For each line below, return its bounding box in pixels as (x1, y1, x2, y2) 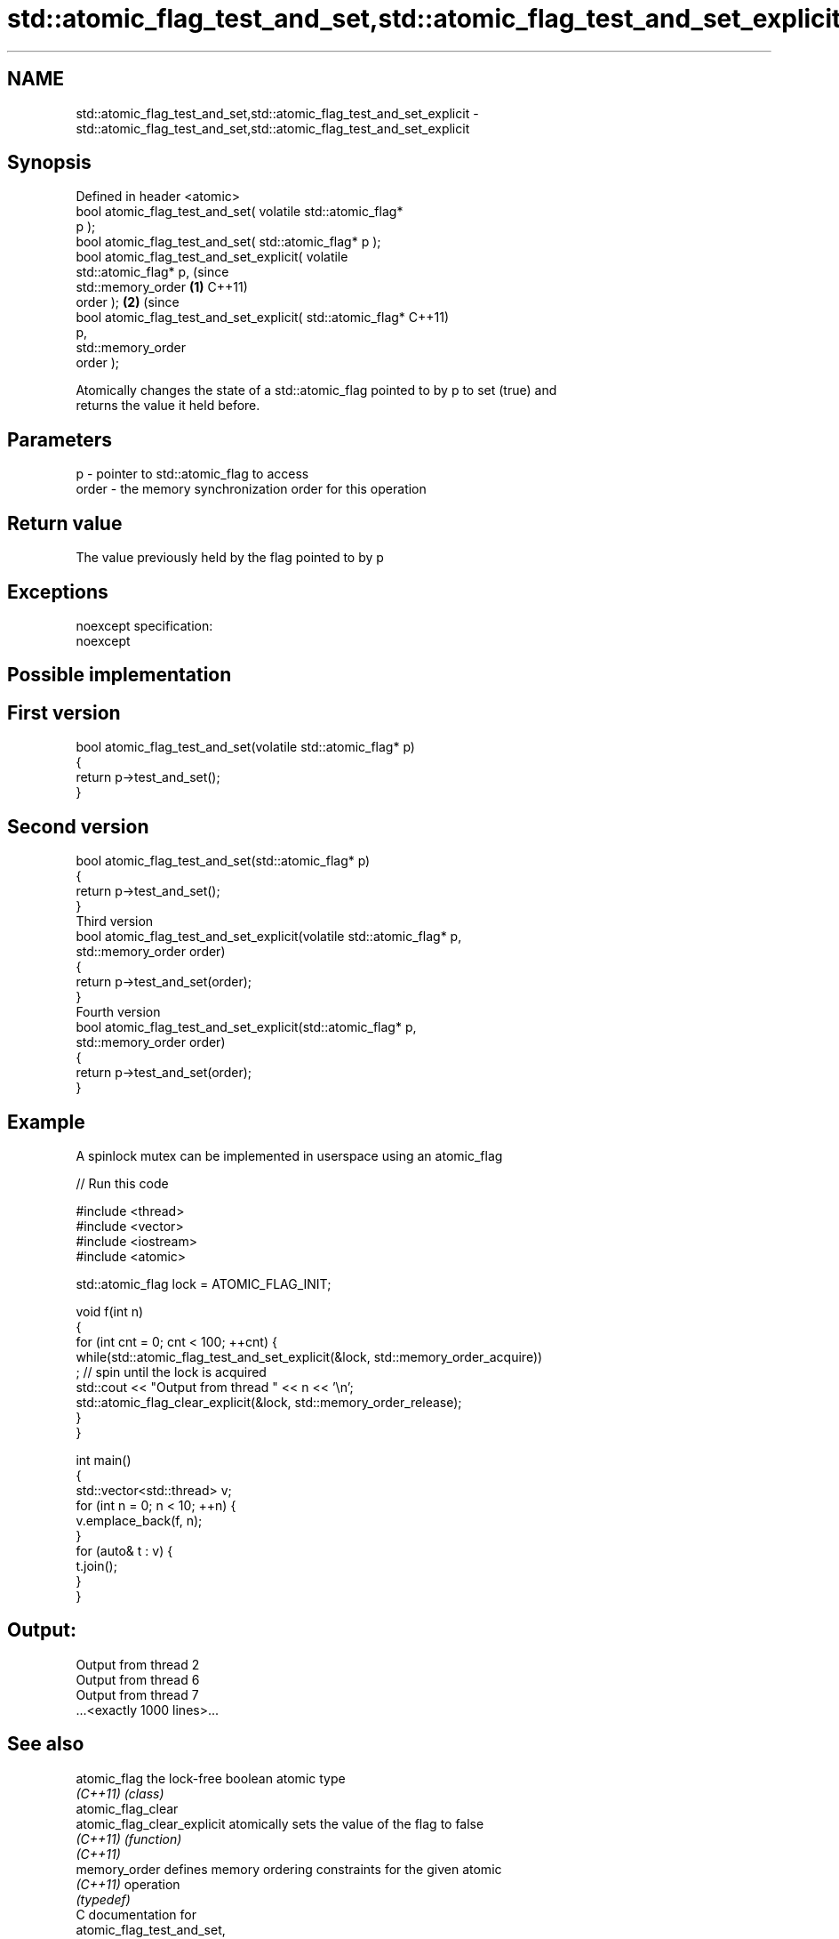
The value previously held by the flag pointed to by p (76, 550, 384, 566)
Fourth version (76, 1004, 161, 1020)
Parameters (7, 428, 112, 451)
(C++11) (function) (76, 1830, 182, 1846)
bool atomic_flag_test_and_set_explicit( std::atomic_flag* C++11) (76, 310, 450, 326)
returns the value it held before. (76, 398, 260, 414)
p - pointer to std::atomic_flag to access (76, 466, 309, 482)
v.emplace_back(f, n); (76, 1512, 203, 1528)
